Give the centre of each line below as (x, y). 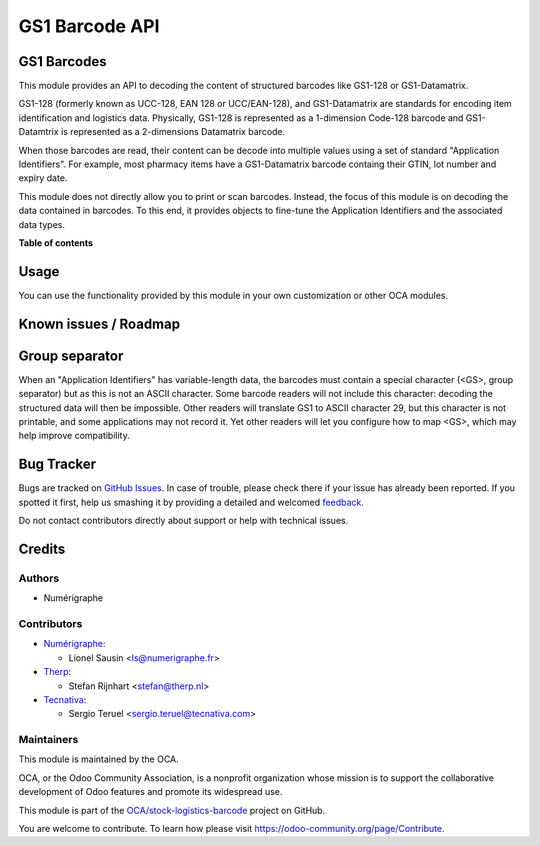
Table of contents (56, 242)
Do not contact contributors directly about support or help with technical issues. (183, 521)
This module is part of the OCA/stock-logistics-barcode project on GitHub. (172, 810)
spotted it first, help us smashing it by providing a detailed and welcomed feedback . (191, 502)
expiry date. (43, 178)
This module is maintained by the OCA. (98, 759)
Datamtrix (38, 132)
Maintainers (48, 740)
